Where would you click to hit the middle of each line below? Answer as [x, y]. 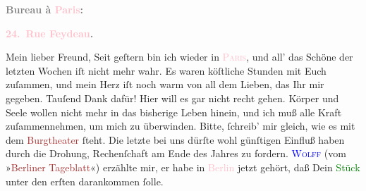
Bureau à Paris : [45, 9]
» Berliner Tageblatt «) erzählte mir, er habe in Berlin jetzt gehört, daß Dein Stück [183, 167]
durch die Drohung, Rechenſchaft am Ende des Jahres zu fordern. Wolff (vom [176, 153]
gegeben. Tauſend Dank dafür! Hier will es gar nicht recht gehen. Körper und [172, 98]
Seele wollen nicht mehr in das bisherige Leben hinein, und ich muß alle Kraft [174, 112]
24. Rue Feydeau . [50, 33]
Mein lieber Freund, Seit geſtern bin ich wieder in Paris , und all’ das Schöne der [179, 57]
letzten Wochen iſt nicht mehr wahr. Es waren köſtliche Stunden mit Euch [166, 70]
